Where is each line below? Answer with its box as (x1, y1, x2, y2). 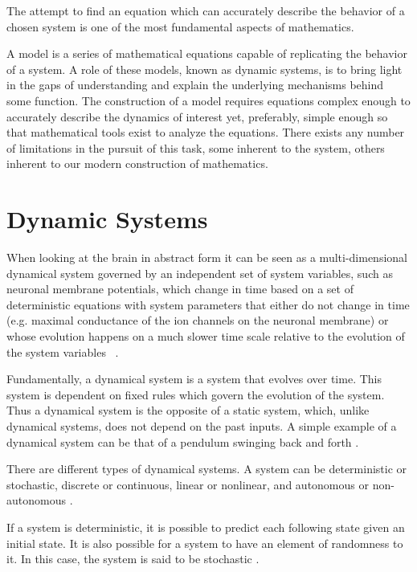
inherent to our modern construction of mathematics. (6, 155, 268, 172)
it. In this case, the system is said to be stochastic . (6, 550, 260, 567)
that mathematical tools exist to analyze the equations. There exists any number (6, 124, 405, 141)
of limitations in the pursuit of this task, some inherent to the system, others (6, 139, 385, 156)
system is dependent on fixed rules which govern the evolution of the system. (6, 386, 385, 402)
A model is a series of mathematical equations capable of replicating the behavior (6, 45, 407, 62)
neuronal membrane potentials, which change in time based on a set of (6, 280, 354, 297)
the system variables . (6, 343, 119, 360)
